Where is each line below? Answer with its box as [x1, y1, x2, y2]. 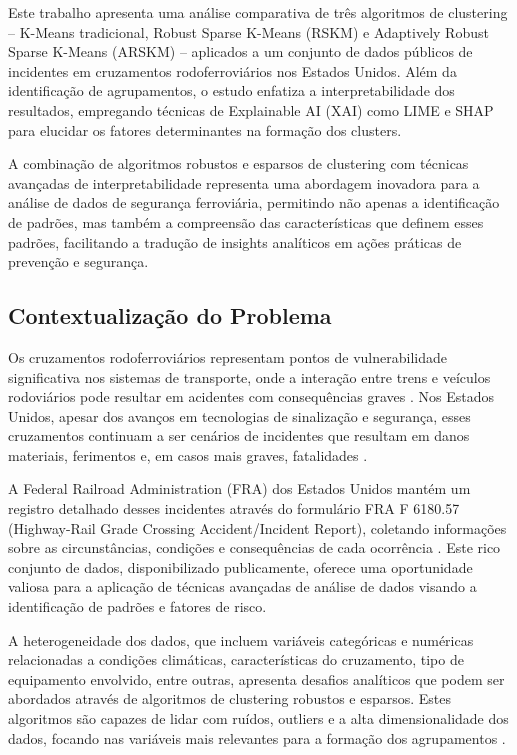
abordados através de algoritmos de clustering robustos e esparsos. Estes [8, 688, 452, 709]
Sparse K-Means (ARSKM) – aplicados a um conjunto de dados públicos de [8, 41, 473, 62]
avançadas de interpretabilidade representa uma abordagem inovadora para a [8, 172, 480, 193]
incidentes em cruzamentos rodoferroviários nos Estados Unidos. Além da [8, 60, 457, 81]
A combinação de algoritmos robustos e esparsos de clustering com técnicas [8, 153, 469, 174]
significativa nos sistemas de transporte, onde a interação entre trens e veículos [8, 366, 491, 387]
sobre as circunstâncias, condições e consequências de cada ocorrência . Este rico [8, 537, 501, 558]
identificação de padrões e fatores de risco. [8, 596, 267, 617]
